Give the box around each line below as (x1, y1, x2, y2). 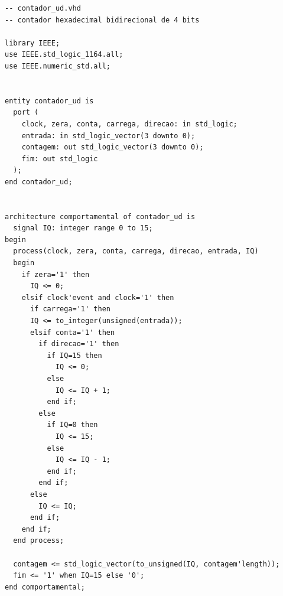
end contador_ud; (5, 177, 73, 186)
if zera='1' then (21, 270, 90, 279)
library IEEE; (5, 38, 60, 47)
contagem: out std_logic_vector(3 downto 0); (21, 143, 204, 152)
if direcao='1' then (38, 340, 119, 349)
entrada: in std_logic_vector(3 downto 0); (21, 131, 196, 140)
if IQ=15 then (47, 351, 102, 360)
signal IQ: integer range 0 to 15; (13, 224, 153, 233)
